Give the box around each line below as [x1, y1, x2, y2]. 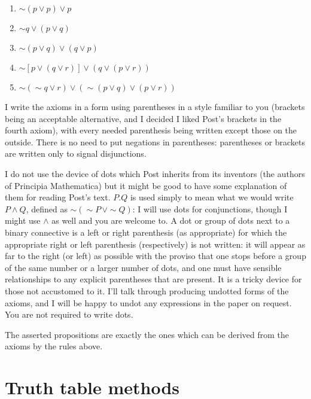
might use [5, 214, 41, 227]
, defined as [26, 202, 68, 215]
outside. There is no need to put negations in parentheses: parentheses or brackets [5, 135, 306, 148]
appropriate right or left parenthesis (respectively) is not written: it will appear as [5, 237, 306, 250]
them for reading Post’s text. [5, 191, 111, 203]
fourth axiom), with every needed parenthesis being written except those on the [5, 124, 297, 136]
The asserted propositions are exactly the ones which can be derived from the [5, 328, 289, 340]
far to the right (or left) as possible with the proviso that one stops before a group [5, 249, 306, 262]
